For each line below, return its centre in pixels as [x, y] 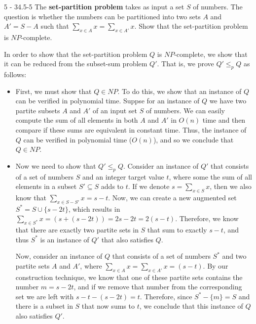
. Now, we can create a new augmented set [172, 197]
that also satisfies [127, 239]
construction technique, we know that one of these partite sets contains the [129, 277]
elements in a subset [46, 186]
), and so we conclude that [193, 139]
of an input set [115, 110]
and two [234, 256]
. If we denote [149, 186]
